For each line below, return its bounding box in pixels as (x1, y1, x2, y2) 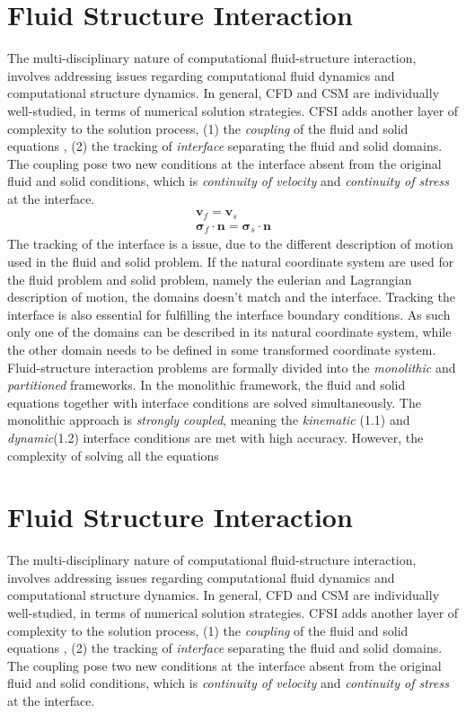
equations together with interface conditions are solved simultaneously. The (7, 392, 421, 411)
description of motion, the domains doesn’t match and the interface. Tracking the (7, 287, 455, 306)
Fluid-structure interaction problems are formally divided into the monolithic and (7, 357, 456, 376)
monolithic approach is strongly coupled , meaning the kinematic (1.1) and (7, 410, 410, 429)
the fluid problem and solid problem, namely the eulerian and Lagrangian (7, 269, 412, 288)
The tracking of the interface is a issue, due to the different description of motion (7, 234, 453, 253)
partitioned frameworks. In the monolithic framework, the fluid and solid (7, 375, 406, 394)
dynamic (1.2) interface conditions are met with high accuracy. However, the (7, 427, 424, 446)
